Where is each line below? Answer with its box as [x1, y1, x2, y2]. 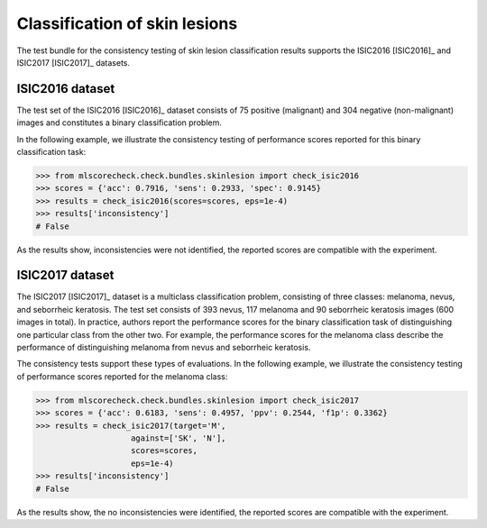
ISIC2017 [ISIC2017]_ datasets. [16, 57, 131, 68]
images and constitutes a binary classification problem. [16, 117, 223, 128]
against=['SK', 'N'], [131, 432, 226, 443]
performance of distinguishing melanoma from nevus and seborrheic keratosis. [16, 342, 311, 353]
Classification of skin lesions [16, 14, 238, 33]
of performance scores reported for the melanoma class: [16, 370, 228, 382]
